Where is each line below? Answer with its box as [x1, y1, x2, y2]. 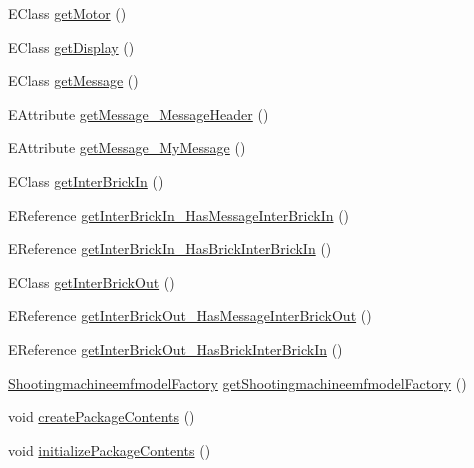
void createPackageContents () [8, 406, 195, 427]
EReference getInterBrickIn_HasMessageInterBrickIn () [8, 204, 350, 225]
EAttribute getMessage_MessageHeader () [8, 103, 269, 124]
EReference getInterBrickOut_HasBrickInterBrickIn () [8, 338, 343, 359]
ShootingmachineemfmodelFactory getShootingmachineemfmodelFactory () [8, 372, 467, 393]
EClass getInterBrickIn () [8, 170, 164, 191]
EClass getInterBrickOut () [8, 271, 175, 292]
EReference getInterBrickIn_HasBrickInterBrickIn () [8, 238, 332, 259]
